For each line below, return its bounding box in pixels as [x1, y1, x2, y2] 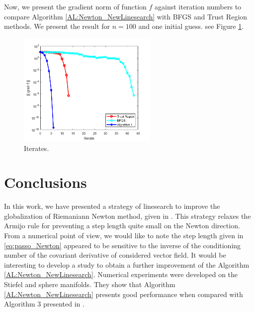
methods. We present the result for [4, 21, 110, 31]
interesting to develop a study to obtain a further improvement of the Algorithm [4, 259, 250, 270]
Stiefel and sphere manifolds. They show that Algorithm [4, 279, 175, 289]
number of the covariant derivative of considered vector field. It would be [4, 250, 226, 260]
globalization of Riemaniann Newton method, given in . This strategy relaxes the [4, 210, 251, 221]
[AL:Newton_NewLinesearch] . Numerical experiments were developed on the [4, 269, 238, 280]
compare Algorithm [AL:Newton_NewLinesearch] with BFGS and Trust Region [4, 11, 248, 21]
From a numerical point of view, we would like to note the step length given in [4, 230, 244, 240]
